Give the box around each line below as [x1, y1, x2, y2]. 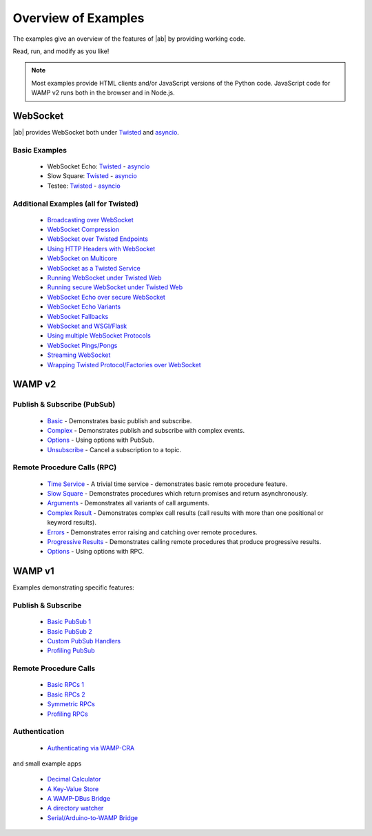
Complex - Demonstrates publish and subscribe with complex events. [47, 426, 245, 434]
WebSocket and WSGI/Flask [47, 322, 127, 330]
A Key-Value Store [47, 784, 99, 793]
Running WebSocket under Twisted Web [47, 273, 162, 282]
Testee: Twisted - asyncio [47, 182, 121, 190]
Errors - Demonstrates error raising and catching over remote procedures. [47, 528, 258, 536]
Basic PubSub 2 [47, 627, 92, 635]
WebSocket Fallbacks [47, 312, 109, 320]
